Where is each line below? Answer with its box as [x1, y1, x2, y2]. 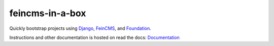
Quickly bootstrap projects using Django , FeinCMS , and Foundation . [9, 25, 152, 31]
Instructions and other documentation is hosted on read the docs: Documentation [9, 34, 180, 40]
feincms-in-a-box [9, 8, 86, 19]
